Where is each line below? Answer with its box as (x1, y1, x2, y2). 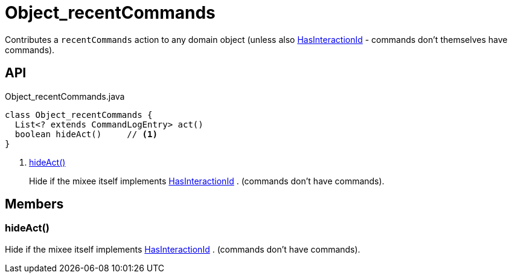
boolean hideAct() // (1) (14, 129, 158, 139)
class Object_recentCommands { (5, 109, 153, 120)
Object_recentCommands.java (5, 91, 125, 102)
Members (5, 196, 64, 212)
